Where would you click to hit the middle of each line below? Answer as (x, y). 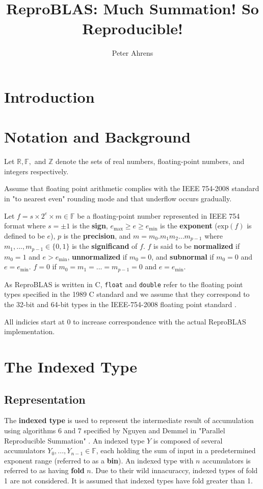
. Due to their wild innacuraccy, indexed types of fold (174, 470)
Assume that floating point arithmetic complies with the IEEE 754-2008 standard (132, 188)
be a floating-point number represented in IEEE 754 (159, 215)
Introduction (49, 96)
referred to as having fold (44, 470)
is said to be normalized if (197, 246)
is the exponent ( (189, 226)
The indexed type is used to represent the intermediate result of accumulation (129, 420)
